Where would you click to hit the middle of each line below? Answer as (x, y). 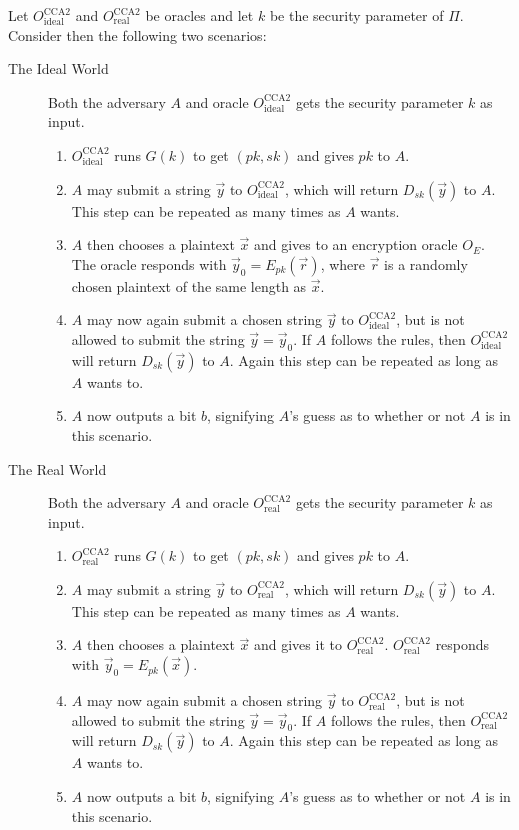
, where (342, 263)
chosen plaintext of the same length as (189, 285)
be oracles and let (199, 15)
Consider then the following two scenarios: (137, 34)
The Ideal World (58, 68)
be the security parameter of (356, 15)
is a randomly (426, 263)
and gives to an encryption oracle (355, 244)
